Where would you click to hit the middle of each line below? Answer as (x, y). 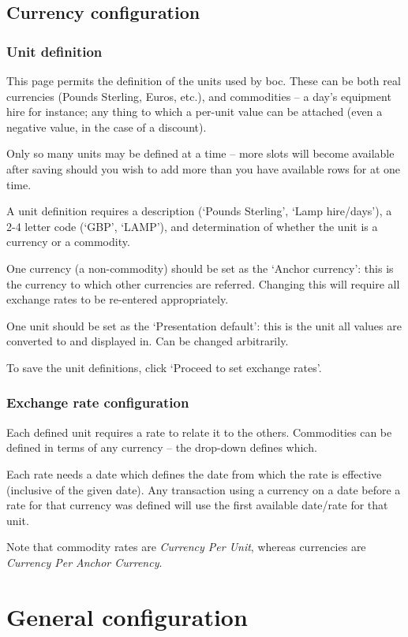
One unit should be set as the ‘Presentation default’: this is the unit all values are (204, 325)
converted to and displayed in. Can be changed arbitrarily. (148, 341)
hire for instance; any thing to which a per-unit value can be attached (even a (195, 112)
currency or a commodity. (68, 242)
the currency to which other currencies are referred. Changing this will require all (203, 283)
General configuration (127, 616)
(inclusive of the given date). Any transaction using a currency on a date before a (204, 489)
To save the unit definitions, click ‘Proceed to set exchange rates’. (164, 367)
